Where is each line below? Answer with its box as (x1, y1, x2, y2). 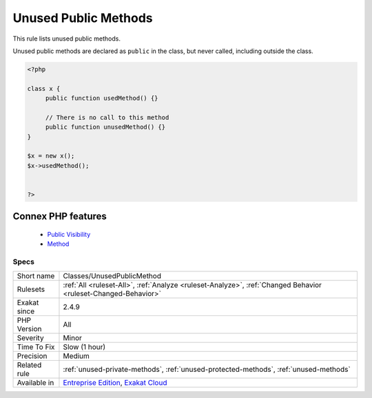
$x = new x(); (27, 152, 75, 160)
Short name (17, 271, 55, 280)
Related (17, 360, 42, 370)
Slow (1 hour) (63, 342, 106, 351)
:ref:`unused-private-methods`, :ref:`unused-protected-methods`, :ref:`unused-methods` (63, 364, 351, 374)
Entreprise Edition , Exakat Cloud (63, 377, 167, 387)
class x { (27, 85, 61, 92)
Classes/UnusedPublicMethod (63, 271, 162, 280)
